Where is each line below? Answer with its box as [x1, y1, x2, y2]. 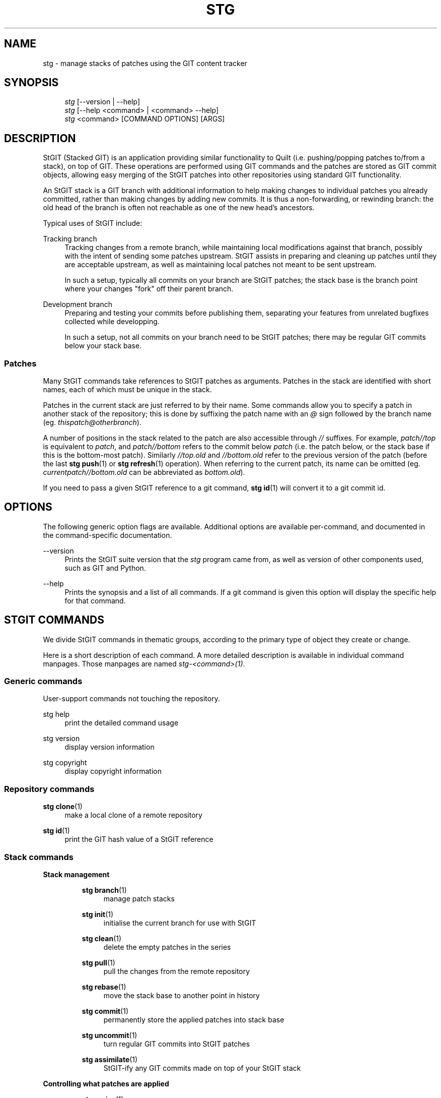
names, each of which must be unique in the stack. [43, 385, 212, 394]
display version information [64, 743, 155, 752]
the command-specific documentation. [43, 530, 172, 539]
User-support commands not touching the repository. [43, 694, 220, 703]
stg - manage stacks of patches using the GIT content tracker [43, 58, 247, 68]
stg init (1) [82, 909, 114, 919]
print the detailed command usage [64, 718, 179, 727]
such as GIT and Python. [64, 563, 146, 572]
